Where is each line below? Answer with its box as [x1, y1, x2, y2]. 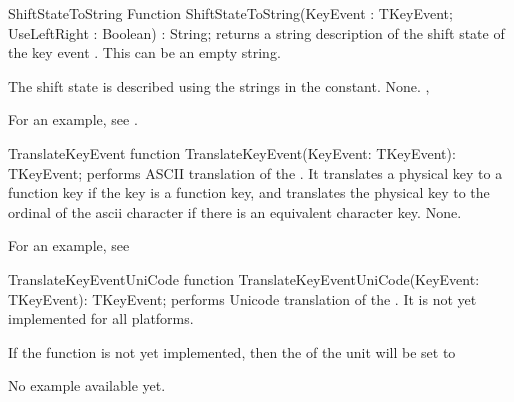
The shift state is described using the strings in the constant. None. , [8, 75, 430, 96]
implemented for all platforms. [8, 308, 194, 329]
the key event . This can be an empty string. [8, 42, 281, 63]
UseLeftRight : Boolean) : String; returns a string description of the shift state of [8, 22, 505, 43]
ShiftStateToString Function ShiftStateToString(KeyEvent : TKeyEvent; [8, 3, 453, 23]
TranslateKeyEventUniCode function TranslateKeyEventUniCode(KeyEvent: [8, 268, 480, 289]
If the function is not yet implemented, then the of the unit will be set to [8, 341, 456, 362]
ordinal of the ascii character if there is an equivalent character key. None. [8, 201, 462, 222]
